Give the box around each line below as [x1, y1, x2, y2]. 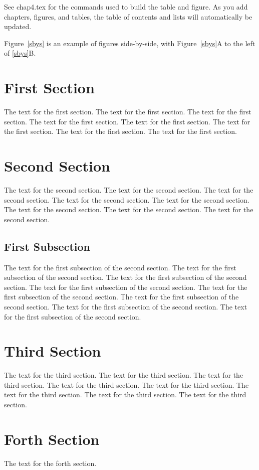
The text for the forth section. [4, 457, 97, 468]
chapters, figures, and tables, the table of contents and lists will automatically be [4, 11, 252, 22]
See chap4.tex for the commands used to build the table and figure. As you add [4, 2, 248, 12]
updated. [4, 21, 32, 32]
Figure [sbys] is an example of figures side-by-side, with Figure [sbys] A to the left [4, 38, 255, 48]
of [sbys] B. [4, 48, 36, 58]
